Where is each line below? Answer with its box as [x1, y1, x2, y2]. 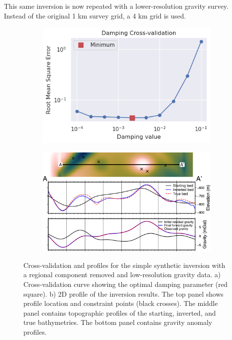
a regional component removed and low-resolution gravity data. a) [23, 269, 221, 280]
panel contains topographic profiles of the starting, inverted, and [23, 307, 216, 318]
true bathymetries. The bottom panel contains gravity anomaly [23, 317, 213, 327]
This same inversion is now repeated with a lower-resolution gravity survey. [4, 1, 229, 11]
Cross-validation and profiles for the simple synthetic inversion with [23, 260, 226, 270]
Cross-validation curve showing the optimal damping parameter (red [23, 279, 228, 289]
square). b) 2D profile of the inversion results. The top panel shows [23, 288, 224, 299]
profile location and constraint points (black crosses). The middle [23, 298, 218, 308]
